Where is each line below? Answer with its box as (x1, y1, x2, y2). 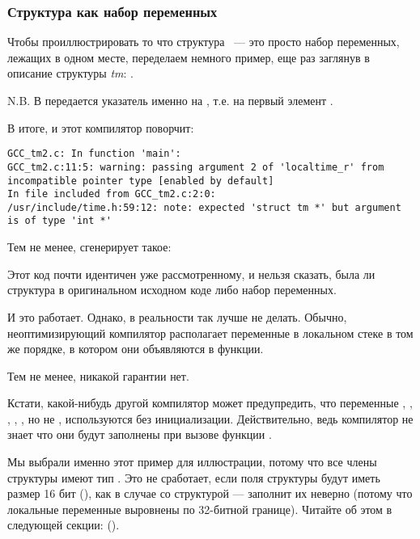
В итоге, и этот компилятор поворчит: (7, 119, 194, 136)
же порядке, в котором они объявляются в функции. (7, 340, 264, 357)
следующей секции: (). (7, 516, 120, 533)
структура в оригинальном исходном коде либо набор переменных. (7, 281, 337, 298)
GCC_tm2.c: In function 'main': (7, 148, 181, 160)
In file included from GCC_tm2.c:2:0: (7, 188, 216, 200)
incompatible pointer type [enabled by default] (7, 175, 274, 187)
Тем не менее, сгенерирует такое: (7, 238, 172, 255)
